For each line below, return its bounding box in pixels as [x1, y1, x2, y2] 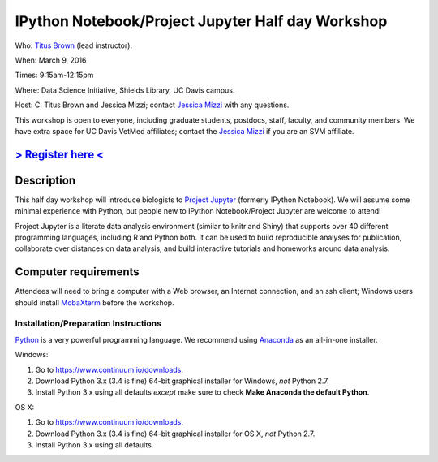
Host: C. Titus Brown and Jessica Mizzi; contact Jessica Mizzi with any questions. [15, 100, 290, 110]
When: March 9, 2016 [15, 55, 87, 65]
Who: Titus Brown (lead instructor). [15, 41, 133, 50]
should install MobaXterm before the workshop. [15, 297, 174, 308]
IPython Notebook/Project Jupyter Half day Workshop [15, 12, 388, 30]
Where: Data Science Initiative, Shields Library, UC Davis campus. [15, 85, 235, 95]
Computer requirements [15, 265, 140, 279]
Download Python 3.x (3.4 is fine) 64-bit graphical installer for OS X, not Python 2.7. [35, 429, 316, 438]
